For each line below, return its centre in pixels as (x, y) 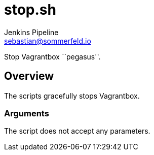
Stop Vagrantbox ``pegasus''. (52, 56)
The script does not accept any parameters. (77, 131)
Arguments (27, 113)
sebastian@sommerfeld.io (48, 41)
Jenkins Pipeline (31, 32)
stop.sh (30, 10)
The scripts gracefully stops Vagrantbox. (72, 96)
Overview (29, 76)
